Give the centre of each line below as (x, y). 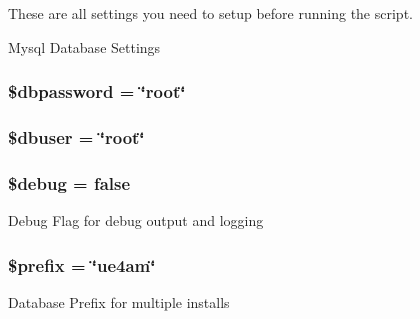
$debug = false (69, 182)
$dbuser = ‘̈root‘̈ (76, 136)
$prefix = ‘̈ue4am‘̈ (82, 264)
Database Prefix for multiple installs (119, 301)
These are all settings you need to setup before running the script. (210, 13)
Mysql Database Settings (84, 46)
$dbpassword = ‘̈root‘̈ (97, 91)
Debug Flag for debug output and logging (136, 220)
